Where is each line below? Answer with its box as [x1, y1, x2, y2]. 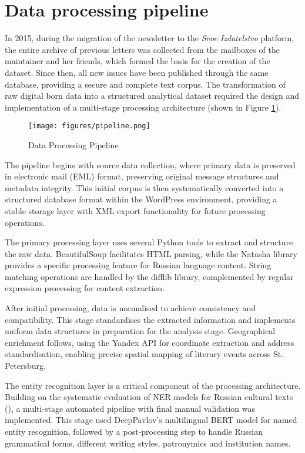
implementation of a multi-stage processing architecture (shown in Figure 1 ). [5, 101, 281, 113]
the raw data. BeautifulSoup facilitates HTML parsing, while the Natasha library [5, 247, 297, 259]
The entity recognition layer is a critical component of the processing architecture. [5, 379, 301, 391]
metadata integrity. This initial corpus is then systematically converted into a [5, 181, 284, 194]
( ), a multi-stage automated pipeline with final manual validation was [5, 402, 256, 414]
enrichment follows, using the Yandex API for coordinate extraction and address [5, 336, 294, 348]
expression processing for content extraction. [5, 282, 165, 294]
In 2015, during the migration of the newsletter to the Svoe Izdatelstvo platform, [5, 32, 294, 44]
